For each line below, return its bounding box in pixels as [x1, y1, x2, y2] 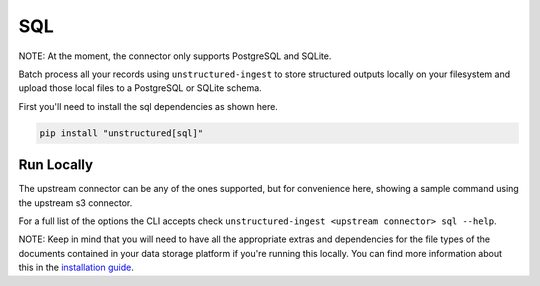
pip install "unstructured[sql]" [39, 127, 204, 139]
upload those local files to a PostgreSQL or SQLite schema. [18, 82, 262, 94]
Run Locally [18, 156, 94, 174]
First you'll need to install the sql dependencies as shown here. [18, 100, 279, 112]
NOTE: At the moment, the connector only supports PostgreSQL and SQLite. [18, 50, 332, 62]
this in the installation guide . [18, 261, 134, 274]
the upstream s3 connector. [18, 196, 133, 209]
